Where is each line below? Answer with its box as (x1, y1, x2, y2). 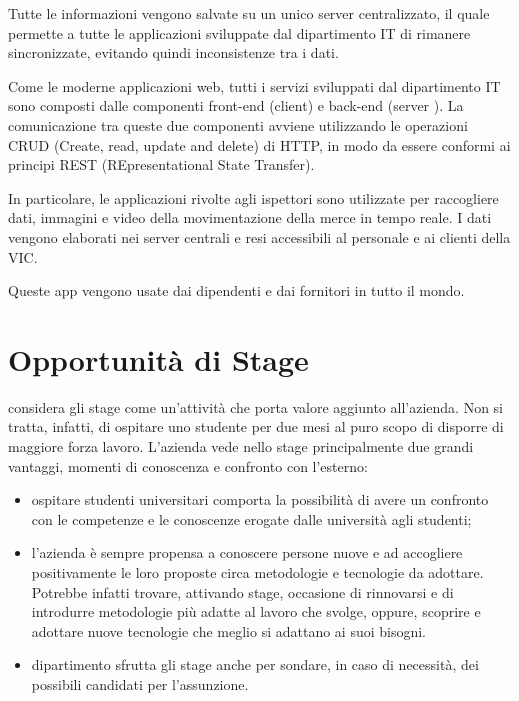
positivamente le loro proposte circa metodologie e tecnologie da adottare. (31, 562, 484, 582)
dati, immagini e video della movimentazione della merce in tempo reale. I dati (8, 207, 492, 228)
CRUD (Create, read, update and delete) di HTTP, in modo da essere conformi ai (8, 134, 511, 155)
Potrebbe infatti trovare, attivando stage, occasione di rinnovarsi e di (31, 581, 454, 602)
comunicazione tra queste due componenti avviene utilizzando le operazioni (8, 114, 468, 135)
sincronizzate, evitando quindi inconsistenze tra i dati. (8, 42, 339, 63)
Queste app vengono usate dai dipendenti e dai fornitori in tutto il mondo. (8, 280, 465, 301)
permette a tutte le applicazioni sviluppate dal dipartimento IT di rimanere (8, 22, 471, 43)
